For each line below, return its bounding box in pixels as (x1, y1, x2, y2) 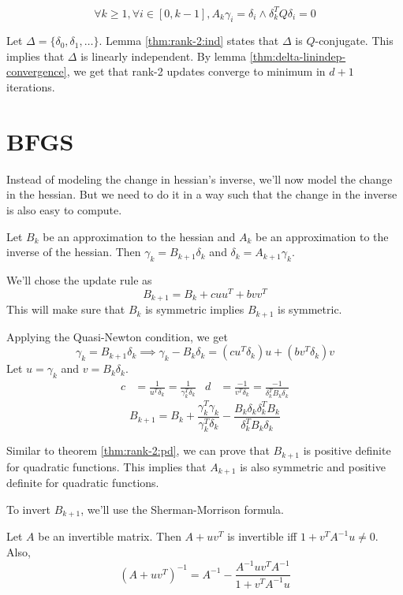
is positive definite (303, 442, 391, 459)
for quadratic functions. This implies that (6, 458, 207, 474)
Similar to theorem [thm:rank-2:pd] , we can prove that (6, 442, 270, 459)
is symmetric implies (145, 301, 244, 318)
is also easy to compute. (6, 201, 122, 218)
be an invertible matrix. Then (38, 528, 181, 545)
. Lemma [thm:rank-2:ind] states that (99, 32, 279, 49)
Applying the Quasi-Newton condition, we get (6, 328, 228, 344)
